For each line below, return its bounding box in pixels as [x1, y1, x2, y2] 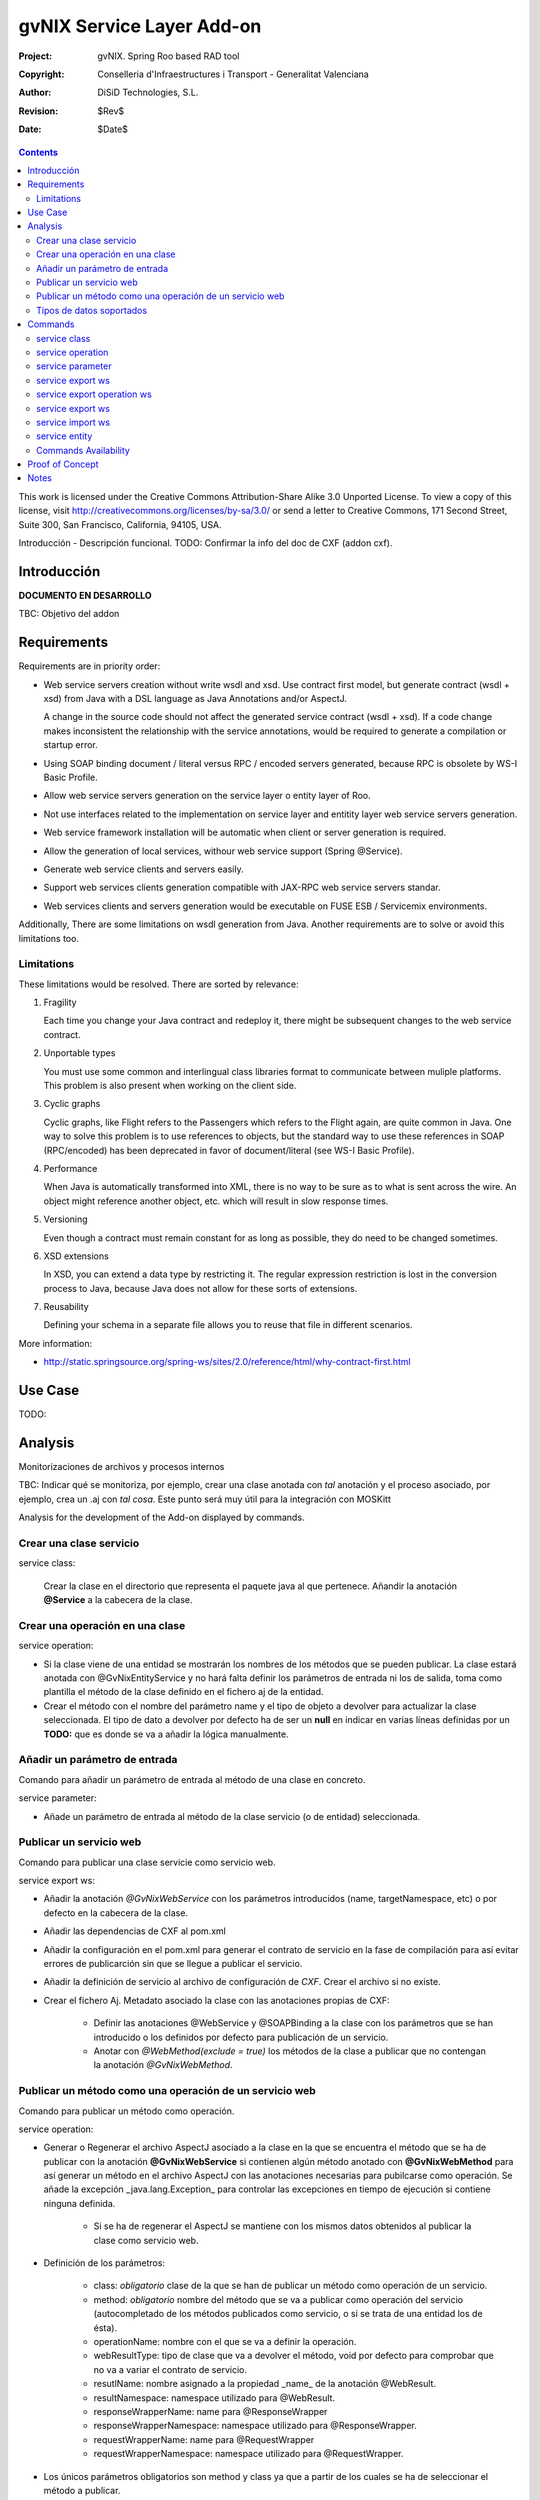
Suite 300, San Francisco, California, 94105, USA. [18, 518, 222, 530]
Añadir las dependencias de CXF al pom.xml [43, 1925, 227, 1937]
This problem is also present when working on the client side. [43, 1079, 297, 1091]
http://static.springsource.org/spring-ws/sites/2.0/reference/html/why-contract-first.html [43, 1356, 412, 1368]
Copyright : [18, 68, 65, 80]
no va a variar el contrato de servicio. [93, 2363, 247, 2375]
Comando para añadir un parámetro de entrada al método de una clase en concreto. [18, 1773, 366, 1785]
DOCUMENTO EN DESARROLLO [18, 589, 152, 601]
